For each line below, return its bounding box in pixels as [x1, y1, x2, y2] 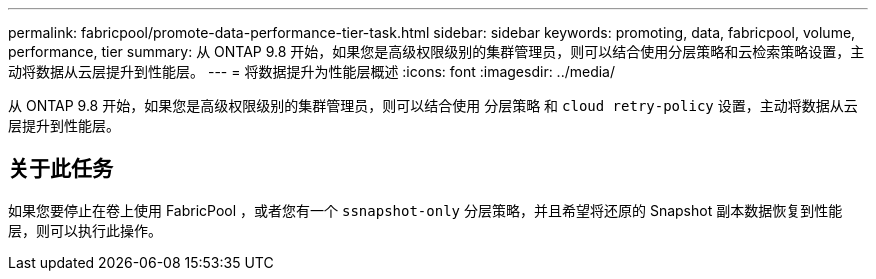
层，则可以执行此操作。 [8, 221, 162, 239]
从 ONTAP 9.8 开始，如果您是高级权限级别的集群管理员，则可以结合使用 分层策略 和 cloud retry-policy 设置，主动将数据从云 [8, 97, 858, 114]
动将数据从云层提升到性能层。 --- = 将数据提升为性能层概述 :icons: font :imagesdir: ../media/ [8, 63, 616, 80]
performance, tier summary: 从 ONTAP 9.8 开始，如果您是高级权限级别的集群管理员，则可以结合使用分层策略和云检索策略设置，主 [8, 43, 865, 60]
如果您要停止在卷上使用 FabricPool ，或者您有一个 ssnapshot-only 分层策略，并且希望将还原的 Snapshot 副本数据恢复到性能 [8, 201, 843, 219]
